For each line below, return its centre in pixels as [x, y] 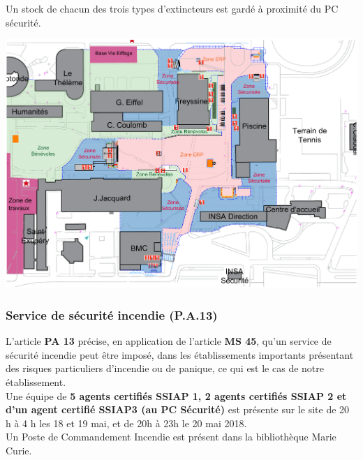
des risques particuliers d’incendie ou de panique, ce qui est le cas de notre [165, 368]
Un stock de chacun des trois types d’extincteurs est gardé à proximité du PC [172, 8]
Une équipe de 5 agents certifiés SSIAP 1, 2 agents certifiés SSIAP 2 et [176, 395]
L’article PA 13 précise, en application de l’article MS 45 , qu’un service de [169, 341]
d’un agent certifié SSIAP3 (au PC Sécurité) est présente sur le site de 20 [178, 409]
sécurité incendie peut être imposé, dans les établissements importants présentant [180, 354]
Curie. [19, 450]
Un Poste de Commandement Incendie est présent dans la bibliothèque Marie [171, 437]
